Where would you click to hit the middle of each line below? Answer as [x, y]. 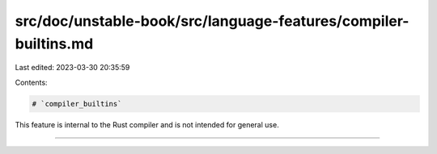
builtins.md [54, 44]
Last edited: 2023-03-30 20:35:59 [72, 68]
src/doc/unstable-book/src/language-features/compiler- [212, 21]
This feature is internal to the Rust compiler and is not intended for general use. [147, 124]
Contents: [31, 82]
